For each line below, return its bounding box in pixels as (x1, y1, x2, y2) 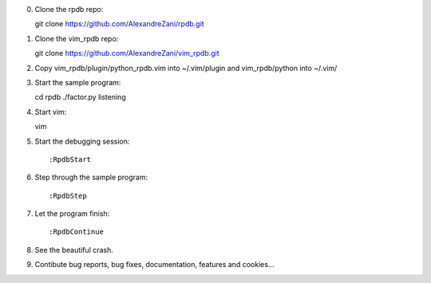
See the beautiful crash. (34, 245, 113, 254)
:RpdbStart (49, 155, 92, 163)
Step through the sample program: (34, 172, 148, 183)
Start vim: (34, 107, 67, 116)
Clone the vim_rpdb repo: (34, 33, 119, 43)
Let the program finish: (34, 209, 110, 218)
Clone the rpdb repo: (34, 5, 104, 14)
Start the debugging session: (34, 136, 130, 146)
